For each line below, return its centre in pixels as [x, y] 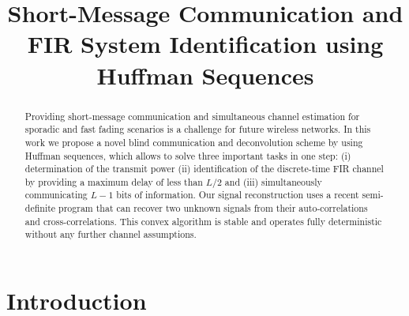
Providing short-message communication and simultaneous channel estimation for [192, 116]
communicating [56, 195]
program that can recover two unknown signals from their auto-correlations [213, 208]
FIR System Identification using [205, 44]
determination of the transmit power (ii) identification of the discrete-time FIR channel [204, 169]
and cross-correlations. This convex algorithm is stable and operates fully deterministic [203, 221]
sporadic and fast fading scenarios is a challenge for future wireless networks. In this [198, 129]
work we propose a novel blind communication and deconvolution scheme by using [194, 142]
